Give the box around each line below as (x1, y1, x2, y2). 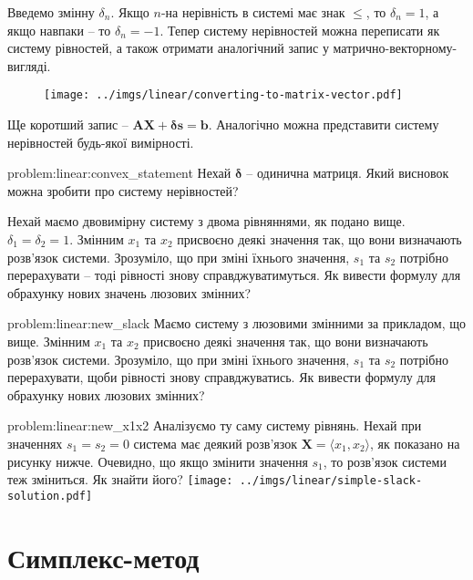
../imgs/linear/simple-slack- (239, 474, 423, 488)
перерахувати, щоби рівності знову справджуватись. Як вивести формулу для (7, 368, 436, 387)
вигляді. (7, 56, 51, 75)
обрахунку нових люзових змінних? (7, 385, 205, 404)
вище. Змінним (7, 331, 90, 350)
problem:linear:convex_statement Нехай (7, 163, 231, 182)
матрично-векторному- (333, 38, 458, 57)
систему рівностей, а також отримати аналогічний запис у (7, 38, 329, 57)
